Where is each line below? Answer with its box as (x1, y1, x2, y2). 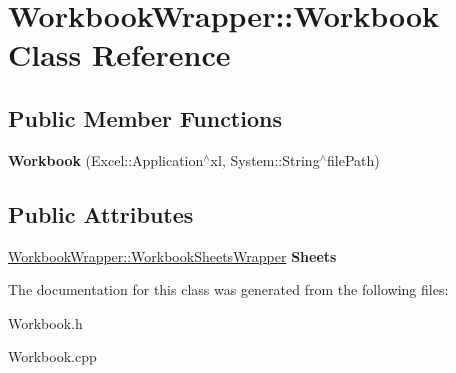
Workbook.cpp (8, 346, 97, 367)
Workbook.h (8, 312, 83, 333)
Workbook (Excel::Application (8, 149, 204, 170)
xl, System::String (210, 149, 320, 170)
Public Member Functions (8, 102, 282, 133)
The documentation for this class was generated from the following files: (8, 279, 449, 300)
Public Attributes (8, 198, 194, 229)
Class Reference (8, 34, 231, 75)
